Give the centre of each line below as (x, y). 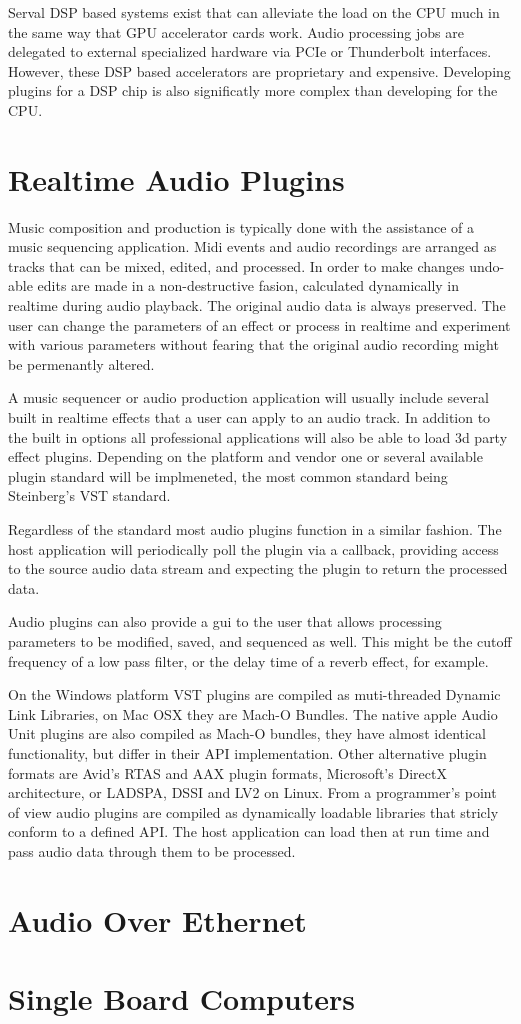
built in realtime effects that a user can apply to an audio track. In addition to (249, 417)
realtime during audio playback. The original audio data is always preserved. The (257, 305)
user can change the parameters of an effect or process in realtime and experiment (259, 324)
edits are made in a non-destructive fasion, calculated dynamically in (248, 285)
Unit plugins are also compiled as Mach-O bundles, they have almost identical (247, 733)
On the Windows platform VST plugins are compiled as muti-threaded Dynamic (254, 694)
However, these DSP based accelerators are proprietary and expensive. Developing (259, 70)
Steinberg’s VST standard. (89, 495)
